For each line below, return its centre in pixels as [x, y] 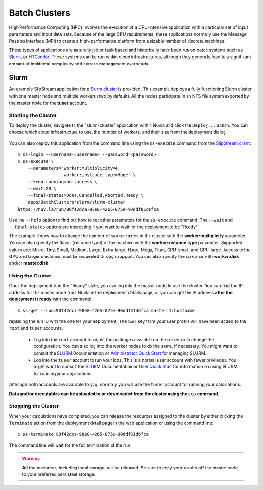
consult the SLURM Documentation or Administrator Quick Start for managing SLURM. [120, 353]
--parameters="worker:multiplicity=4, [74, 168]
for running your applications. [63, 373]
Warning [31, 459]
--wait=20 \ [42, 189]
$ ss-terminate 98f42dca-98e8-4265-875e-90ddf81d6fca [83, 434]
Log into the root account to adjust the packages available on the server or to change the [124, 339]
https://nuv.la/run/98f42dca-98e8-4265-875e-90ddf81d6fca [88, 209]
